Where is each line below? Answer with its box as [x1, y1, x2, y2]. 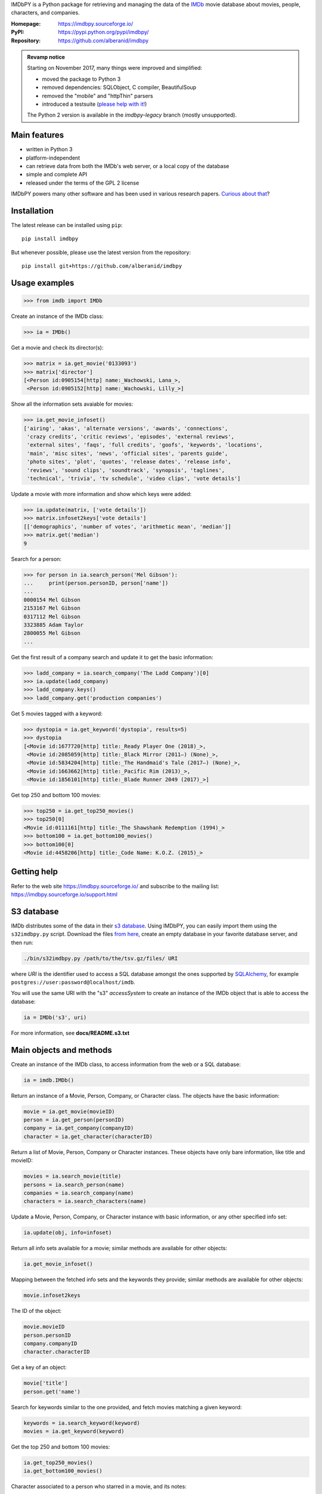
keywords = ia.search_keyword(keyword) [23, 1419, 140, 1426]
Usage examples [11, 278, 75, 288]
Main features [11, 130, 64, 140]
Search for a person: [11, 555, 62, 562]
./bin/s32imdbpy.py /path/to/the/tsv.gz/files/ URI [23, 955, 178, 962]
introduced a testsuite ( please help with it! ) [42, 100, 147, 108]
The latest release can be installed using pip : [11, 222, 123, 229]
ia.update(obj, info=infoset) [23, 1229, 112, 1236]
